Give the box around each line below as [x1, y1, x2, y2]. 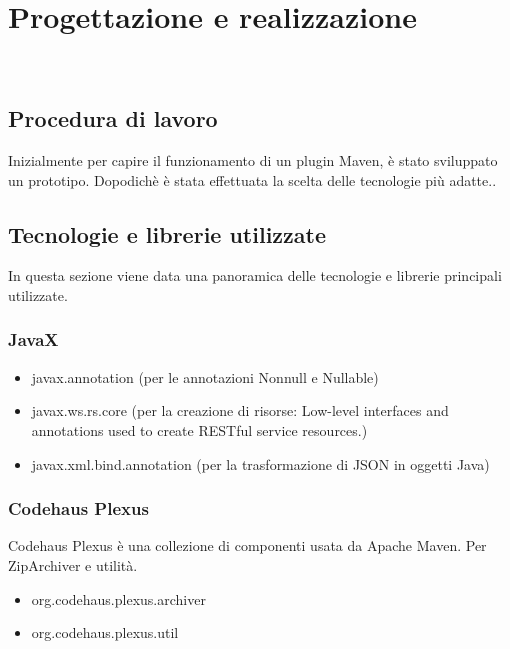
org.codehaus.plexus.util [31, 622, 179, 643]
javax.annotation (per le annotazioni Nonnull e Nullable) [31, 366, 379, 387]
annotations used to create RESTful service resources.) [31, 419, 368, 440]
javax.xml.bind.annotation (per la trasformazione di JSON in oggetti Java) [31, 453, 490, 474]
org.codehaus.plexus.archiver [31, 588, 206, 609]
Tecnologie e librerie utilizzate [8, 218, 327, 249]
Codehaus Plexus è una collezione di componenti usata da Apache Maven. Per [8, 535, 487, 556]
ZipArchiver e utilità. [8, 554, 138, 575]
